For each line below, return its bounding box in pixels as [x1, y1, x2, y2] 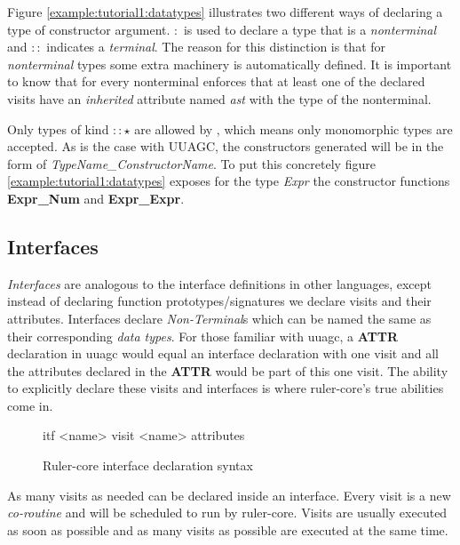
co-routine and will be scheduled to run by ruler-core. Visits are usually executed [7, 503, 448, 522]
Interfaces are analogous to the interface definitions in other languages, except [7, 274, 432, 293]
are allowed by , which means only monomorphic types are [134, 119, 453, 138]
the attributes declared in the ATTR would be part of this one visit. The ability [7, 361, 448, 380]
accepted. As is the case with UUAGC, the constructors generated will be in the [7, 137, 444, 156]
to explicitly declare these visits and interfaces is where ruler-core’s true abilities [7, 379, 444, 397]
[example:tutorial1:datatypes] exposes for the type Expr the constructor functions [7, 172, 450, 190]
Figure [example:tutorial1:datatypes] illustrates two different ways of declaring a [7, 3, 443, 20]
